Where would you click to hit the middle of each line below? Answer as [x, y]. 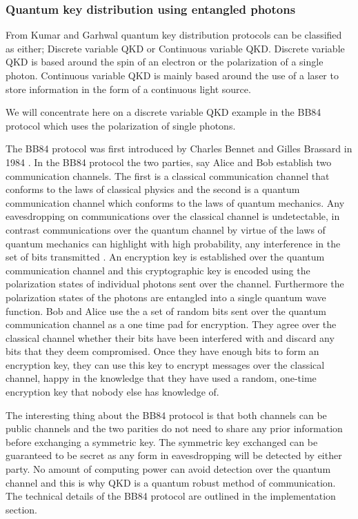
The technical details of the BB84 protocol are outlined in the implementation [171, 496]
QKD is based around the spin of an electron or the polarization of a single [165, 62]
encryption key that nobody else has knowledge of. [112, 392]
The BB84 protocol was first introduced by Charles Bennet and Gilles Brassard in [179, 149]
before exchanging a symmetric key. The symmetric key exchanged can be [162, 441]
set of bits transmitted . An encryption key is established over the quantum [165, 257]
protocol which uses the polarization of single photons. [121, 125]
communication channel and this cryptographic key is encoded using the [158, 270]
